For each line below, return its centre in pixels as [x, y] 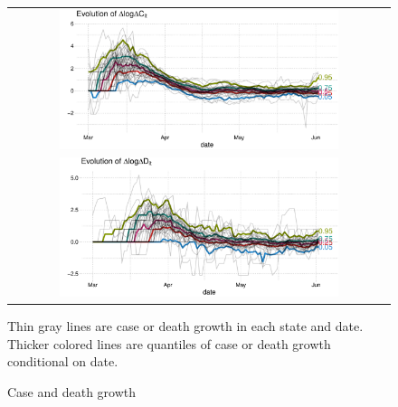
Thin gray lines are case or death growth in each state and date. [185, 326]
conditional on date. [63, 361]
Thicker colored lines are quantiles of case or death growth [169, 343]
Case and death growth [72, 391]
